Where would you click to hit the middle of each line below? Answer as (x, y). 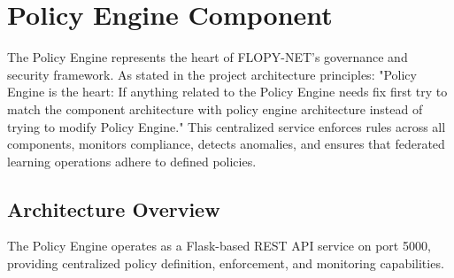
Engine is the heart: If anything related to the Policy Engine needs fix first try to (227, 92)
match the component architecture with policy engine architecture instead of (215, 108)
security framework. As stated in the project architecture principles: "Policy (212, 74)
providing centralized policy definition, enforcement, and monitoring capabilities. (226, 263)
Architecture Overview (114, 208)
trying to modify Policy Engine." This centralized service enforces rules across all (227, 126)
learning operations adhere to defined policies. (132, 161)
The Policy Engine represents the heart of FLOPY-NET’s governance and (208, 57)
